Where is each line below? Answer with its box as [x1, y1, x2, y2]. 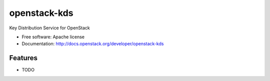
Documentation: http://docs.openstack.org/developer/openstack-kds [21, 41, 164, 47]
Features [9, 54, 37, 62]
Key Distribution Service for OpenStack [9, 25, 90, 31]
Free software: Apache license [21, 34, 85, 40]
